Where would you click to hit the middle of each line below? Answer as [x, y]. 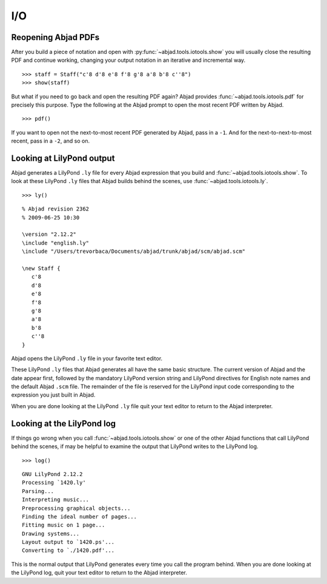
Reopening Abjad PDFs [55, 37]
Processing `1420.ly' [54, 483]
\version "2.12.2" [49, 234]
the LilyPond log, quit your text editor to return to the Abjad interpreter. [99, 572]
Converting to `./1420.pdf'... [68, 551]
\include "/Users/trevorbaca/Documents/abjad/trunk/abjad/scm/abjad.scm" [134, 251]
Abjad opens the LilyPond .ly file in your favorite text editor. [87, 358]
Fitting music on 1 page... [64, 525]
